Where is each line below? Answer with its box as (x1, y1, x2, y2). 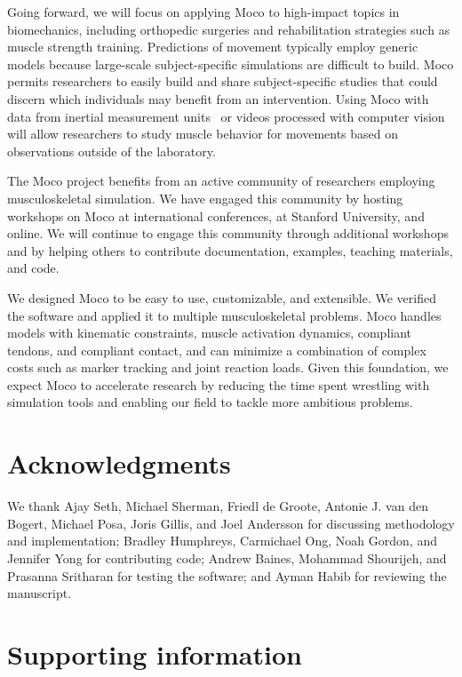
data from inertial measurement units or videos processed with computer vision (7, 107, 445, 125)
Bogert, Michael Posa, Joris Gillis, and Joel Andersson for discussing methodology (7, 514, 455, 532)
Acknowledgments (7, 445, 231, 482)
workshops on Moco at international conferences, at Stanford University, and (7, 206, 425, 225)
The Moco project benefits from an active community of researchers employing (7, 171, 435, 190)
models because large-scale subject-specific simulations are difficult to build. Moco (7, 54, 454, 73)
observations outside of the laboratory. (7, 141, 216, 160)
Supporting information (7, 635, 302, 672)
